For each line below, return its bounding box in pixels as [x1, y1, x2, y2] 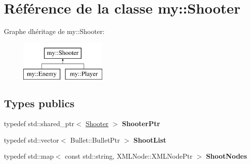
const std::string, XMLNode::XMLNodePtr [65, 151, 193, 161]
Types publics [4, 96, 75, 111]
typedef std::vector [4, 134, 59, 145]
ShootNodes [206, 151, 247, 161]
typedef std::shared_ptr [4, 118, 75, 129]
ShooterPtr [122, 118, 160, 129]
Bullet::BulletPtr [70, 134, 120, 145]
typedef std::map [4, 151, 54, 161]
